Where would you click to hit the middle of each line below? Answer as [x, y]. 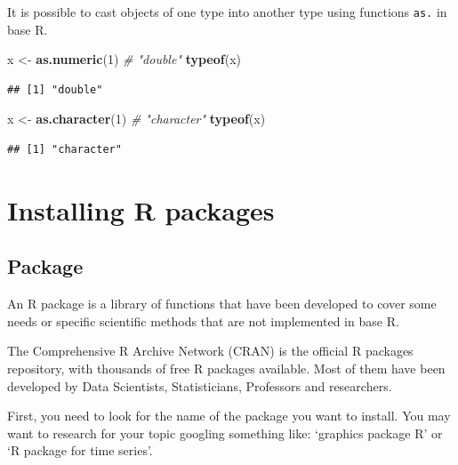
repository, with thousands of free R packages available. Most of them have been [226, 368]
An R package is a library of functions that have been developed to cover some [222, 304]
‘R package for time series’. [80, 450]
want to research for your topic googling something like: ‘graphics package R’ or [225, 433]
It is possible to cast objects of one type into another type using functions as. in [227, 12]
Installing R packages [141, 209]
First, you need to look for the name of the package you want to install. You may [229, 416]
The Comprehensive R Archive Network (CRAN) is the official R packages [210, 351]
